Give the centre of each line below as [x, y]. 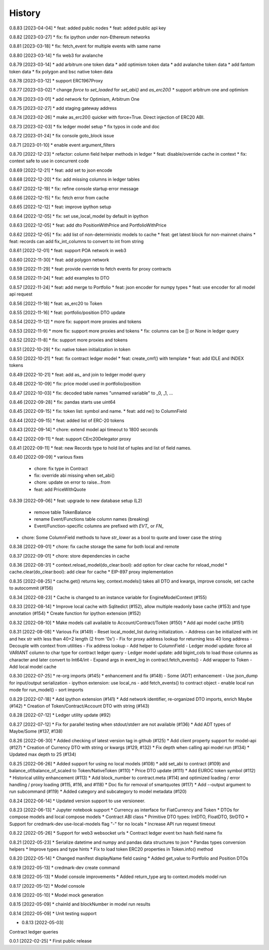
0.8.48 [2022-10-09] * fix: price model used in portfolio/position [75, 384]
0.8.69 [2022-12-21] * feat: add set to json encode [61, 170]
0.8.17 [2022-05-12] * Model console [47, 886]
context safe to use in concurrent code [49, 161]
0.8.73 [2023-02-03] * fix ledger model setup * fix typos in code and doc [84, 126]
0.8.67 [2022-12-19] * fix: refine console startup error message [74, 188]
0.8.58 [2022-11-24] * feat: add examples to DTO [59, 278]
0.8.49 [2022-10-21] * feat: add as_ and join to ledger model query [77, 374]
